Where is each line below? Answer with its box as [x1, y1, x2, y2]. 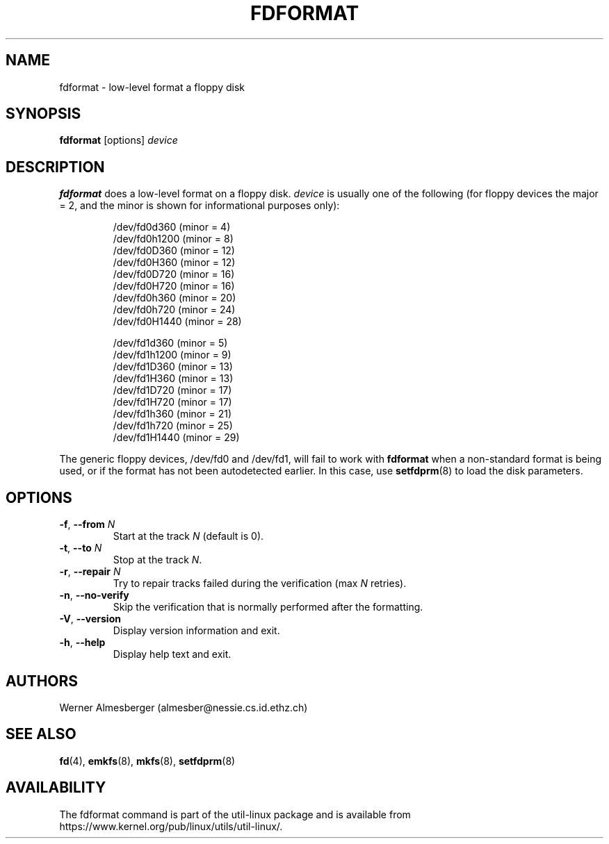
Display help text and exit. [113, 648, 232, 661]
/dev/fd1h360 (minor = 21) [113, 408, 232, 420]
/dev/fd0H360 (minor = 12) [113, 256, 236, 269]
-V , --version [59, 613, 121, 625]
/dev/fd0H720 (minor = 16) [113, 280, 235, 292]
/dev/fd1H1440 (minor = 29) [113, 431, 240, 444]
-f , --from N [59, 518, 115, 531]
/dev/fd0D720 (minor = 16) [113, 268, 235, 281]
